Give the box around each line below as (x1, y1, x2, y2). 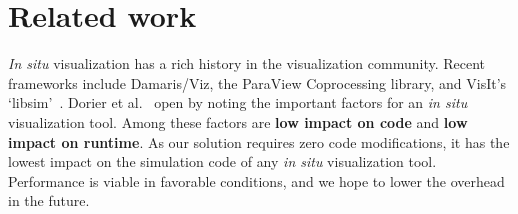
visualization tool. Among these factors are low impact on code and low (8, 111, 468, 132)
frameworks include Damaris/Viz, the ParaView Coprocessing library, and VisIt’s (8, 72, 507, 93)
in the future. (8, 190, 90, 211)
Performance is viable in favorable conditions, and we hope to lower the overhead (8, 170, 505, 191)
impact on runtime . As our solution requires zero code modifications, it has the (8, 131, 510, 152)
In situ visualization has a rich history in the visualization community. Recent (8, 53, 486, 74)
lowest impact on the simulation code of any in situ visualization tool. (8, 151, 437, 172)
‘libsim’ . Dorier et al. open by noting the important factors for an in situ (8, 92, 468, 113)
